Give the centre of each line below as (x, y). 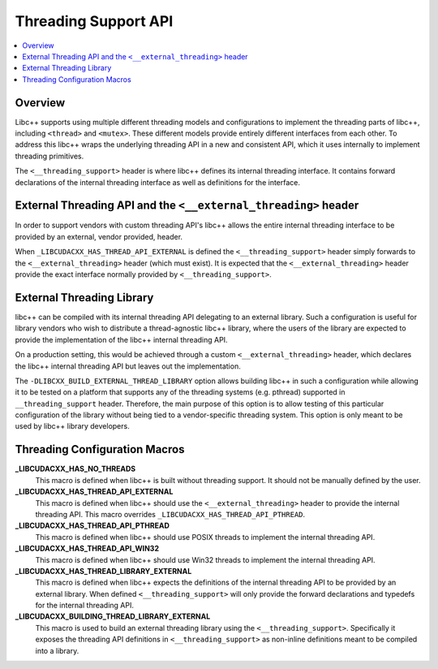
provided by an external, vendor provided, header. (99, 236)
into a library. (57, 650)
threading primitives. (49, 156)
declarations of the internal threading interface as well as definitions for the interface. (157, 182)
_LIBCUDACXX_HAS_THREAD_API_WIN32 (87, 549)
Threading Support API (94, 21)
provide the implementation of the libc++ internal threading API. (121, 339)
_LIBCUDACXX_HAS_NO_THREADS (75, 469)
